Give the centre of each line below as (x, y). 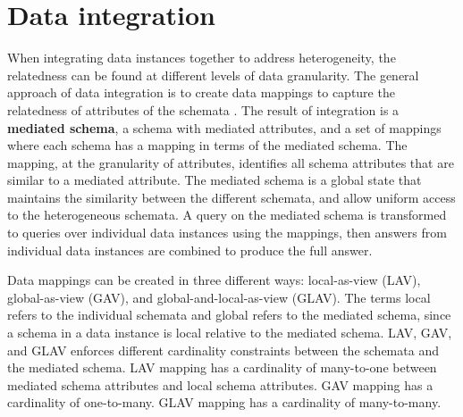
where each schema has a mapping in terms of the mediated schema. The (207, 145)
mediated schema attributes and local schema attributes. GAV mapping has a (220, 384)
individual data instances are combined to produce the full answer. (190, 250)
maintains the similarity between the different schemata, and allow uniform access (231, 197)
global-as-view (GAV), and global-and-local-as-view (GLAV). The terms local (219, 297)
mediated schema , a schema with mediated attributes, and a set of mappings (224, 127)
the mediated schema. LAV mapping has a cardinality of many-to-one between (222, 367)
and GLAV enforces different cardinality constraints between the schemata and (223, 350)
